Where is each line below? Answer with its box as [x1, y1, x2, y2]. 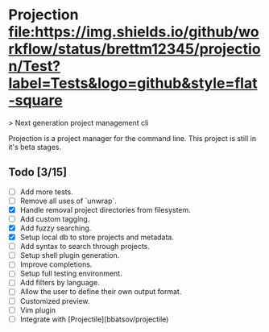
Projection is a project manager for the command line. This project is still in [8, 133, 256, 143]
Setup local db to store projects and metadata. [19, 232, 175, 243]
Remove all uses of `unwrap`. [19, 196, 117, 205]
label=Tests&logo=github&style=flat [8, 74, 258, 93]
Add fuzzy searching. [19, 223, 92, 233]
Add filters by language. [19, 278, 101, 288]
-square [8, 91, 63, 110]
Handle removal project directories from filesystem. [19, 205, 191, 214]
